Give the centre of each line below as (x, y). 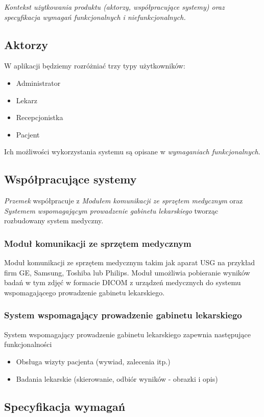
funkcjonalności (28, 344)
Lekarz (27, 100)
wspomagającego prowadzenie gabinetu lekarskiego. (85, 292)
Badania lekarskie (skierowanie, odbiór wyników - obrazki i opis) (117, 378)
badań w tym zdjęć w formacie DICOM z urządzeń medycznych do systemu (123, 282)
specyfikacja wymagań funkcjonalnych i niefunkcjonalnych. (95, 17)
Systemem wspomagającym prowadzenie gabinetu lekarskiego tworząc (111, 210)
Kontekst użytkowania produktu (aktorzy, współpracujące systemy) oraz (114, 7)
